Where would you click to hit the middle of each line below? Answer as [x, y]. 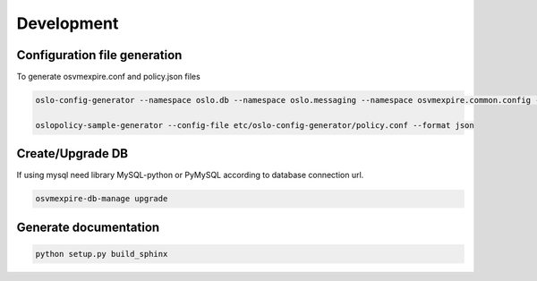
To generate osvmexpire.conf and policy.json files [108, 77]
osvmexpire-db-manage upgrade [102, 199]
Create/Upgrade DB [72, 153]
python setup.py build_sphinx [102, 254]
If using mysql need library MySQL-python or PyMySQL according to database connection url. [190, 175]
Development [68, 23]
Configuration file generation [99, 55]
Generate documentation [88, 227]
